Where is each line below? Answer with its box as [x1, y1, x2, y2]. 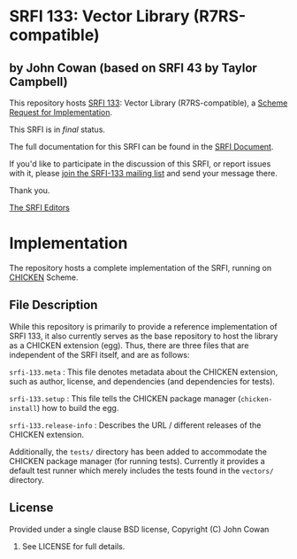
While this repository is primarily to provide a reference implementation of [9, 321, 278, 331]
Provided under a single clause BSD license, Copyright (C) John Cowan [9, 524, 270, 534]
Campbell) [9, 74, 68, 89]
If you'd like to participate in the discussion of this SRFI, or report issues [9, 159, 271, 169]
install [9, 404, 38, 413]
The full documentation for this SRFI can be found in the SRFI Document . [9, 142, 274, 151]
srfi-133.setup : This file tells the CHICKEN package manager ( [9, 392, 241, 404]
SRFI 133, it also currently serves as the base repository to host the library [9, 330, 278, 341]
